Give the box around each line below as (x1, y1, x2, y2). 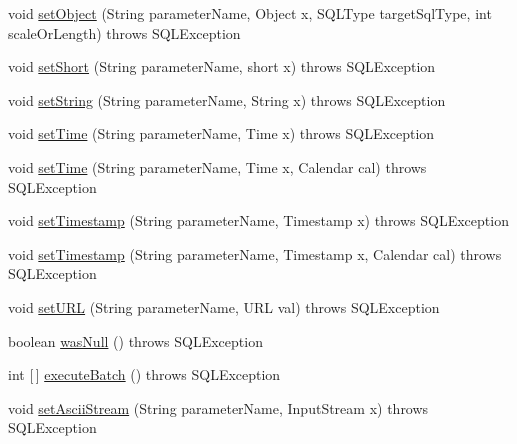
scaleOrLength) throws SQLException (8, 22, 241, 43)
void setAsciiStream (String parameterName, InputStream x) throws (8, 397, 429, 418)
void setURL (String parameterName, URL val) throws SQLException (8, 296, 440, 317)
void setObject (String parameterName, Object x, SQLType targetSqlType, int (8, 3, 492, 23)
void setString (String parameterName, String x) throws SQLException (8, 89, 446, 110)
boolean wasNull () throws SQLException (8, 330, 263, 351)
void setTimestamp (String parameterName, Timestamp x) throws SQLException (8, 210, 509, 231)
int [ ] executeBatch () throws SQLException (8, 364, 281, 385)
